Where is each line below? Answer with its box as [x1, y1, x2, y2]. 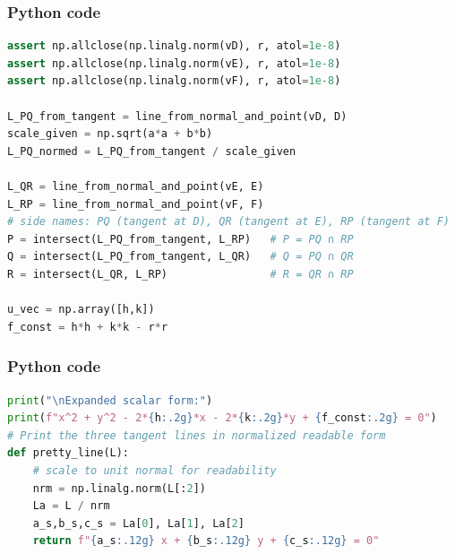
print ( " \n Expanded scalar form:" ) [7, 394, 213, 407]
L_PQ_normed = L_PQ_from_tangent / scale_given [7, 144, 296, 158]
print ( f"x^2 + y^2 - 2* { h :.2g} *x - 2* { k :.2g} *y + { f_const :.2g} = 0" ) [7, 411, 437, 425]
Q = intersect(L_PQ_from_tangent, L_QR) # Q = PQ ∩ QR [7, 250, 354, 264]
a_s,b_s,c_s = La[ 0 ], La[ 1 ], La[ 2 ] [32, 516, 245, 530]
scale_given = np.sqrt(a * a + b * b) [7, 127, 213, 141]
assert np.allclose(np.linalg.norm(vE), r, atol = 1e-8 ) [7, 56, 341, 70]
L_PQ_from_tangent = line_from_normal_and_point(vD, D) [7, 109, 348, 123]
